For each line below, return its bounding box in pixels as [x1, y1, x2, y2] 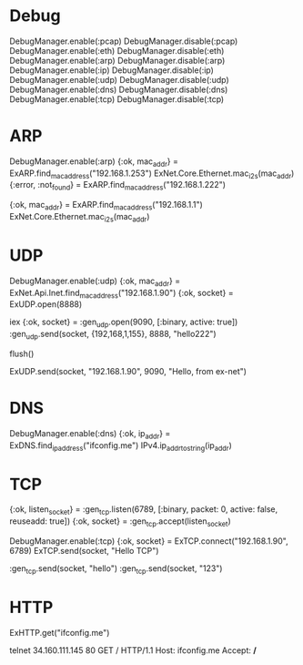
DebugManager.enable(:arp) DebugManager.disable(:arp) [9, 55, 226, 66]
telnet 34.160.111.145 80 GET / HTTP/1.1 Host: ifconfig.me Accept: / [9, 644, 257, 656]
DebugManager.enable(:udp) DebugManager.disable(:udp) [9, 74, 229, 85]
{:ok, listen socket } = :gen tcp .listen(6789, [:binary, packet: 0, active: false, [9, 504, 278, 517]
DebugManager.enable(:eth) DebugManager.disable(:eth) [9, 45, 225, 56]
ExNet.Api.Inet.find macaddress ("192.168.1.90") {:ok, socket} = [9, 287, 234, 301]
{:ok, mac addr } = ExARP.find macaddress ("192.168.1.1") [9, 199, 203, 212]
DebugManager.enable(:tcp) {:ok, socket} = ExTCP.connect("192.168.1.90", [9, 536, 288, 547]
